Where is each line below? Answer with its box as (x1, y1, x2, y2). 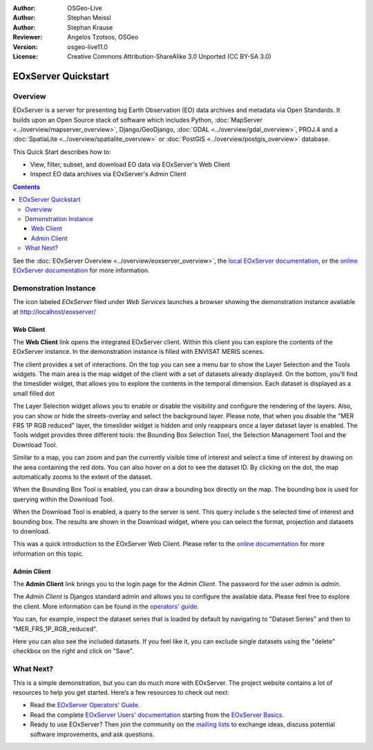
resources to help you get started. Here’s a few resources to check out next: (12, 688, 229, 696)
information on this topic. (12, 550, 84, 558)
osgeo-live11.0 (67, 42, 108, 51)
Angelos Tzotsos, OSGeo (67, 33, 139, 41)
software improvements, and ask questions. (30, 730, 155, 738)
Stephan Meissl (67, 14, 111, 22)
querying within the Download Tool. (12, 495, 114, 503)
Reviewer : (12, 33, 43, 41)
